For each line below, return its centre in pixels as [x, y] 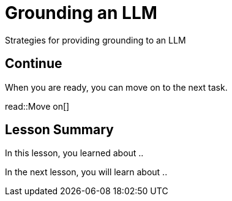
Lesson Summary [59, 130]
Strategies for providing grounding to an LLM [95, 40]
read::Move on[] [37, 106]
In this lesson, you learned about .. [74, 153]
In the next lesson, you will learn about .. [86, 172]
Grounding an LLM [81, 13]
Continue [34, 64]
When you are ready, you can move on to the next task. [116, 87]
